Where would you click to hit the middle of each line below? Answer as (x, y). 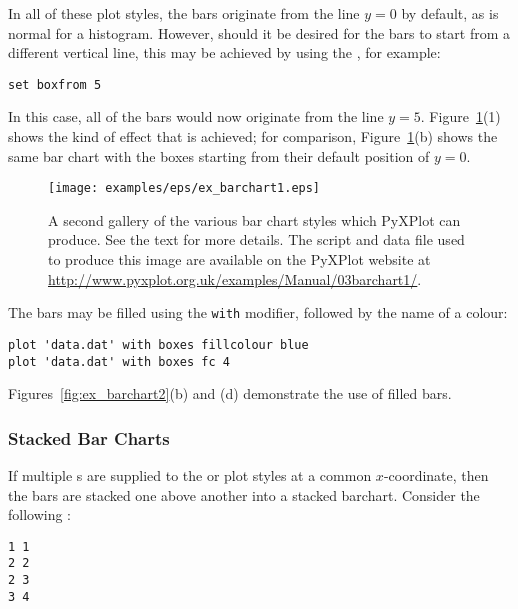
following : (40, 514)
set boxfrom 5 (55, 84)
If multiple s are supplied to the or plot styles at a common (190, 475)
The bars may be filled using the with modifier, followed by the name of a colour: (258, 312)
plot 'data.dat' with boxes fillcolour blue (158, 344)
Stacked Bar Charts (89, 437)
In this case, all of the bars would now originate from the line (196, 116)
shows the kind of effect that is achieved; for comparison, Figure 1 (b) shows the (253, 136)
